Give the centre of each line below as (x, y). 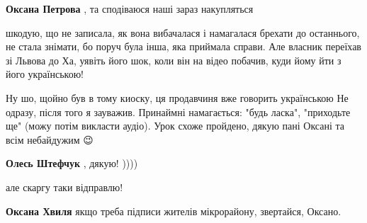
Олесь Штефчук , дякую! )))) (72, 163)
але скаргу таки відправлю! (64, 187)
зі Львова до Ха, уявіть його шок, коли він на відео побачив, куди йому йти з (174, 60)
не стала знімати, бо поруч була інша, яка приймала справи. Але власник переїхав (183, 46)
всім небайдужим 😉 (50, 139)
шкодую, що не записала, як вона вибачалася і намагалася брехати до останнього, (183, 32)
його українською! (45, 74)
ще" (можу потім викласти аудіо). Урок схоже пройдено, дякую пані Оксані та (175, 126)
